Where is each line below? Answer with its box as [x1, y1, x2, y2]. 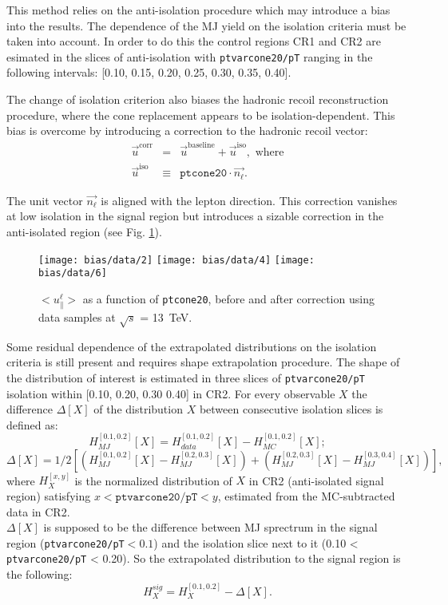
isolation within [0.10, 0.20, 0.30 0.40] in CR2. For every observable [6, 385, 335, 401]
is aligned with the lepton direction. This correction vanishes [101, 192, 398, 208]
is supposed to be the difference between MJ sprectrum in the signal [43, 519, 378, 536]
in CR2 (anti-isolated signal [248, 472, 384, 488]
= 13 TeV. [140, 309, 192, 326]
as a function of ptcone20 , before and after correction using [82, 290, 375, 306]
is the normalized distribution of [74, 472, 232, 488]
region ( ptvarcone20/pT [6, 534, 125, 551]
